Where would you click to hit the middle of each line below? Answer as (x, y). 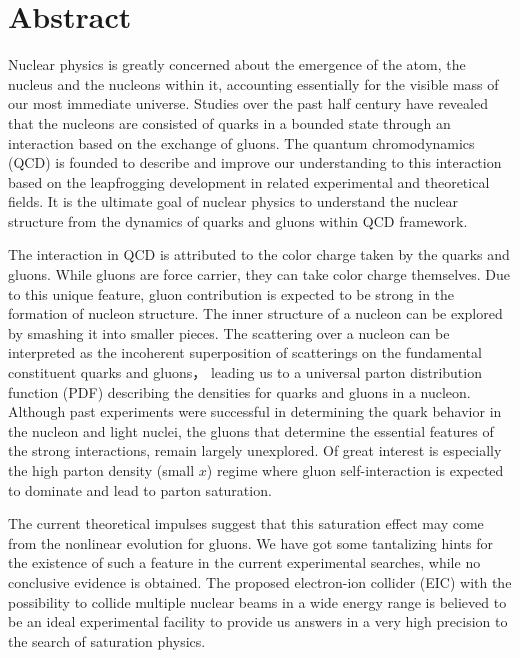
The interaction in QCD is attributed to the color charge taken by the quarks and (259, 254)
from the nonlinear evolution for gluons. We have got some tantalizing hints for (250, 542)
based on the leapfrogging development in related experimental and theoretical (249, 181)
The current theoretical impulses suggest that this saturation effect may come (246, 523)
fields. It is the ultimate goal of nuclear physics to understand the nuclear (233, 201)
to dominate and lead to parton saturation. (140, 489)
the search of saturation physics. (107, 640)
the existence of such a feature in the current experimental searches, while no (244, 562)
